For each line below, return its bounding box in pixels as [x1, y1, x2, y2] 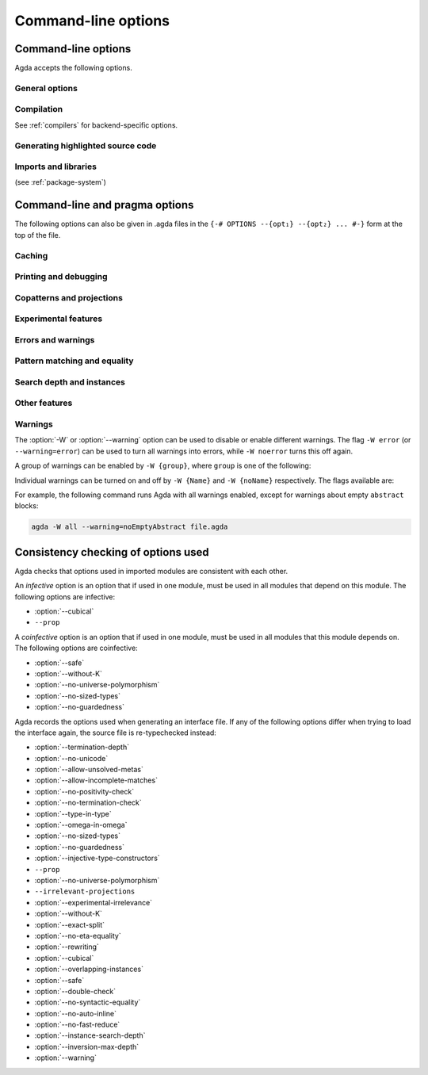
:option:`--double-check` [34, 986, 117, 996]
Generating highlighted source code [14, 140, 157, 151]
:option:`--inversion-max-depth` [34, 1042, 139, 1051]
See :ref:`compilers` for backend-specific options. [14, 120, 178, 130]
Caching [14, 250, 48, 261]
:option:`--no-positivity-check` [34, 786, 135, 796]
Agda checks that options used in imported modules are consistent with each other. [14, 566, 289, 576]
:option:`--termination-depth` [34, 742, 130, 752]
